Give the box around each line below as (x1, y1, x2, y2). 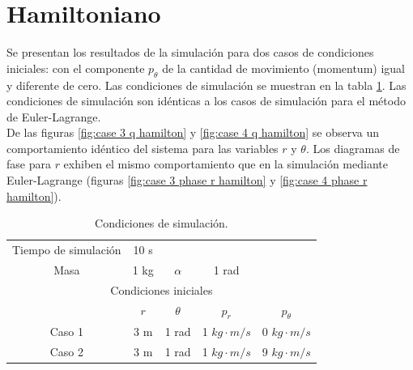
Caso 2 (49, 342, 83, 359)
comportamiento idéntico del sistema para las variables (6, 139, 279, 156)
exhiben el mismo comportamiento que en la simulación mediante (63, 155, 388, 172)
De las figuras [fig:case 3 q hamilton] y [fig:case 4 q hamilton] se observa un (6, 124, 380, 141)
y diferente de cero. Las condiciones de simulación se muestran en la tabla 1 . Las (6, 76, 407, 93)
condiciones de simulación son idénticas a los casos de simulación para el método (6, 92, 406, 109)
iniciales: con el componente (6, 59, 145, 76)
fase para (6, 155, 51, 172)
